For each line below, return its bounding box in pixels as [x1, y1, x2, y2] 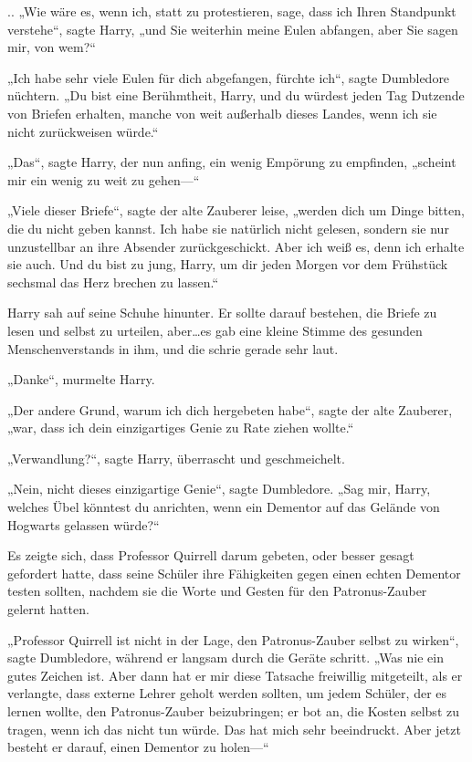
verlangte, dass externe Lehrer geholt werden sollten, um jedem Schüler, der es [7, 684, 447, 703]
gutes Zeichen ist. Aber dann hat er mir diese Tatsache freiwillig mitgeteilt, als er [7, 665, 463, 684]
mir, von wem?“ [7, 37, 96, 57]
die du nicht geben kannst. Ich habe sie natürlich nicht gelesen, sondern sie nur [7, 218, 449, 237]
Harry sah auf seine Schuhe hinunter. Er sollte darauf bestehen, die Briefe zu [7, 303, 437, 322]
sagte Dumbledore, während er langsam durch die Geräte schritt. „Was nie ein [7, 648, 444, 667]
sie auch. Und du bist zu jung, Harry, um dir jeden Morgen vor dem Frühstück [7, 255, 448, 274]
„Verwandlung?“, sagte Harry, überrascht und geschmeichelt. [7, 448, 345, 467]
